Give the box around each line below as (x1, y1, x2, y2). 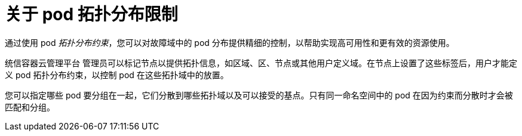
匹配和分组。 (5, 101, 55, 112)
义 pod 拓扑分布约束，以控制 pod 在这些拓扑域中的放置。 (5, 69, 229, 80)
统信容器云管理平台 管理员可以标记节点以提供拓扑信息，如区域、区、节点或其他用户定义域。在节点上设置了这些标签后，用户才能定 (5, 57, 517, 68)
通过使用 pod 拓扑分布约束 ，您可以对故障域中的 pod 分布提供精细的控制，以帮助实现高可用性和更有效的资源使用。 (5, 37, 455, 48)
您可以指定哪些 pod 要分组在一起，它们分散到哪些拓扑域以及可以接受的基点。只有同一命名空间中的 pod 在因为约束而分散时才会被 (5, 89, 513, 100)
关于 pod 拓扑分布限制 (5, 4, 178, 24)
